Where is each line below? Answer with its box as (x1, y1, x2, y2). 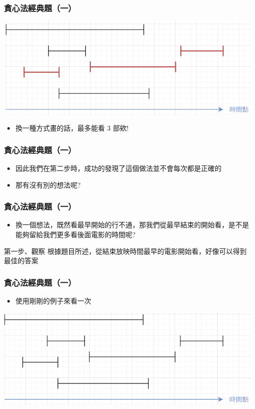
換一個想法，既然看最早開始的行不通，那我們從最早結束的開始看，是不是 (15, 219, 249, 230)
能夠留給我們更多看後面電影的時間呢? (15, 229, 136, 239)
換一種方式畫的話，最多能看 (15, 123, 105, 133)
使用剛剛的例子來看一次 (15, 295, 91, 305)
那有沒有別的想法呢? (15, 179, 81, 190)
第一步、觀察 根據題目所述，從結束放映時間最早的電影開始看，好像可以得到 (4, 245, 247, 256)
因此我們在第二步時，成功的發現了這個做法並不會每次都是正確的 (15, 163, 222, 173)
